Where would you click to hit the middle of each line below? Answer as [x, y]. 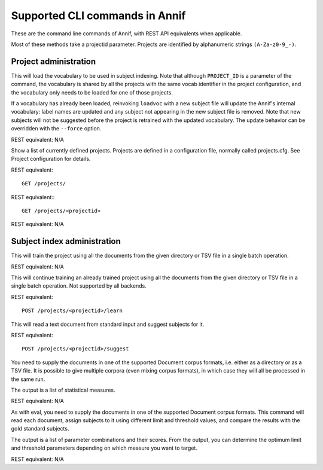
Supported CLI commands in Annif [98, 16]
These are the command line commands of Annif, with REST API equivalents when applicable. [127, 33]
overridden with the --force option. [56, 129]
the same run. [28, 379]
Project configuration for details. [51, 159]
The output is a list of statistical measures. [63, 390]
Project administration [54, 61]
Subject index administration [66, 241]
